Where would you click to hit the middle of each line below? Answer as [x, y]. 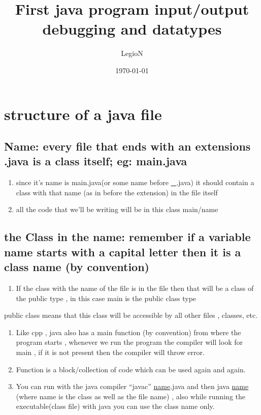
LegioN [132, 53]
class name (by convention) [77, 267]
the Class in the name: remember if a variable [127, 237]
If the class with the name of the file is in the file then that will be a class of [135, 288]
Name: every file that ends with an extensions [127, 146]
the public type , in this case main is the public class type [106, 298]
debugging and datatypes [132, 29]
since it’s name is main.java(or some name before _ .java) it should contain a [135, 182]
